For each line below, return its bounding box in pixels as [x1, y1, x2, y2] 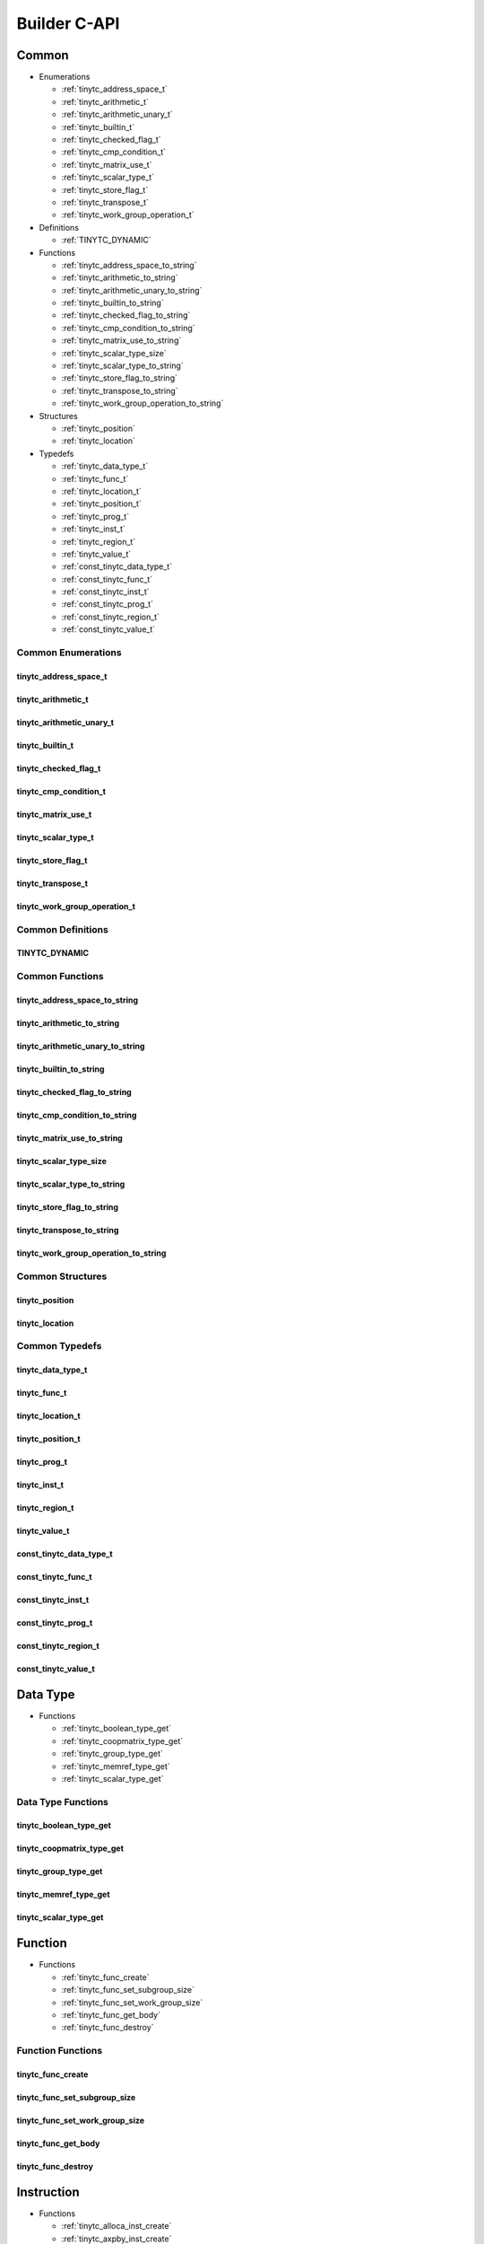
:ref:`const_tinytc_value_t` [61, 624, 156, 635]
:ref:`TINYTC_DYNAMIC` [61, 234, 151, 246]
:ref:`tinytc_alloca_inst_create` [61, 2221, 172, 2231]
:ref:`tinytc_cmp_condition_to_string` [61, 322, 196, 333]
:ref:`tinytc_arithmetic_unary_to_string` [61, 285, 203, 295]
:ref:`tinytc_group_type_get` [61, 1749, 163, 1759]
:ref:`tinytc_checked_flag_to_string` [61, 310, 191, 320]
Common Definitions [16, 923, 109, 935]
